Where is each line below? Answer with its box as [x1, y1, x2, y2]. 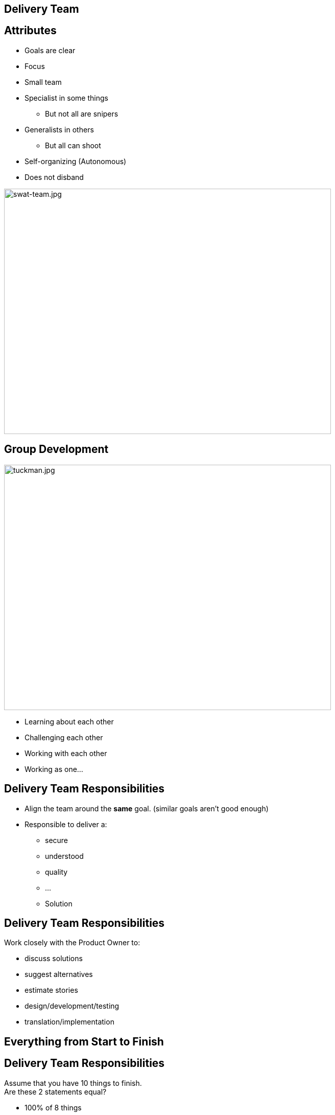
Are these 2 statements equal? [4, 1087, 107, 1096]
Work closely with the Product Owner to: [4, 938, 140, 947]
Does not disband [25, 172, 84, 181]
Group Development [4, 443, 109, 456]
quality [45, 867, 68, 876]
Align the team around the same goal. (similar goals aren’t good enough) [25, 804, 269, 813]
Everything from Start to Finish [4, 1035, 164, 1048]
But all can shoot [45, 141, 101, 150]
